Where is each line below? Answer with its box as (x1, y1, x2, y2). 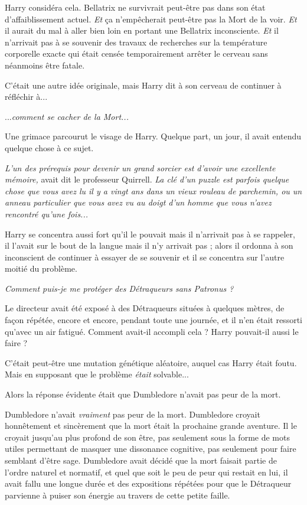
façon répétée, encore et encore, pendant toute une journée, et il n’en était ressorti (5, 314, 302, 326)
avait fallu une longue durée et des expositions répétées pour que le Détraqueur (5, 477, 292, 490)
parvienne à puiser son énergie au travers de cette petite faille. (5, 488, 230, 501)
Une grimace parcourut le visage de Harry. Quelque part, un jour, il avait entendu (5, 130, 302, 142)
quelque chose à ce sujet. (5, 141, 94, 154)
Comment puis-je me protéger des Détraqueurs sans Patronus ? (5, 282, 234, 294)
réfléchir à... (5, 90, 48, 103)
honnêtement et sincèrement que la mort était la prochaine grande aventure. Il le (5, 419, 297, 432)
